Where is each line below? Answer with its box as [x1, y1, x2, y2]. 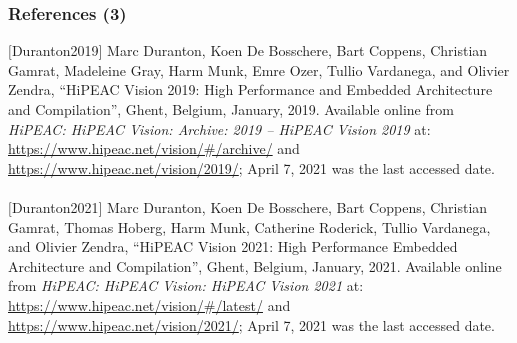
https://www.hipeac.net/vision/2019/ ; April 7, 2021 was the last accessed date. [8, 157, 495, 178]
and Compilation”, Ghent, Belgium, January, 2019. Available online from [8, 99, 454, 119]
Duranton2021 [11, 196, 99, 217]
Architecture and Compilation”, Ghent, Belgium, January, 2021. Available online [8, 255, 502, 276]
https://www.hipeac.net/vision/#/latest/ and [8, 294, 291, 315]
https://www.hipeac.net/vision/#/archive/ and [8, 138, 300, 159]
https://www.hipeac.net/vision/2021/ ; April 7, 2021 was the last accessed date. [8, 314, 495, 335]
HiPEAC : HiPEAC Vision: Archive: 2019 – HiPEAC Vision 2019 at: [8, 118, 431, 139]
